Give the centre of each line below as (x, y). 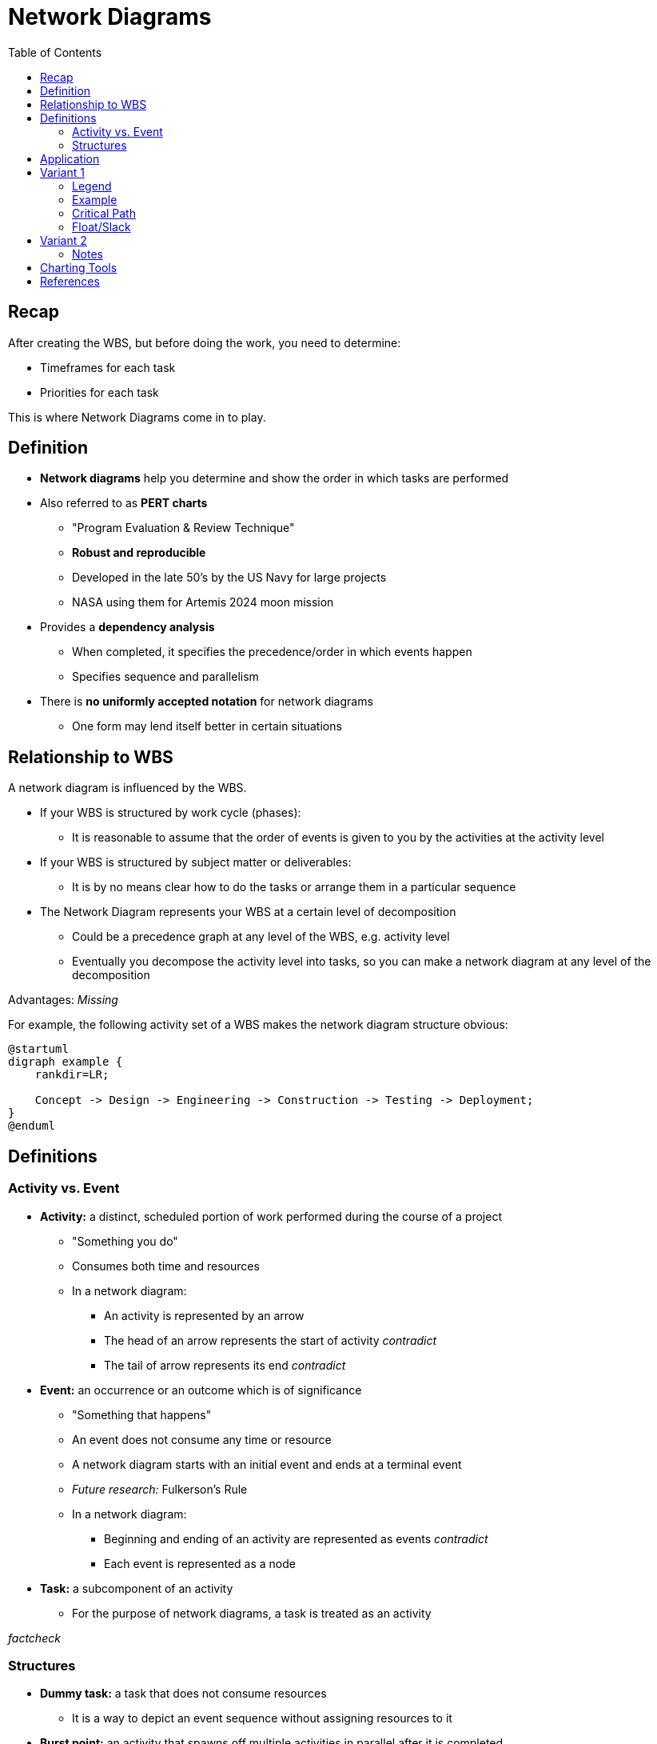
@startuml (38, 1049)
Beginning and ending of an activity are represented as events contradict (296, 1538)
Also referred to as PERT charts (124, 503)
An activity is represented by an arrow (204, 1315)
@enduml (32, 1126)
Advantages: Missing (63, 1000)
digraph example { (66, 1062)
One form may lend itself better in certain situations (207, 726)
